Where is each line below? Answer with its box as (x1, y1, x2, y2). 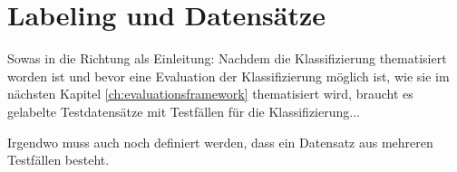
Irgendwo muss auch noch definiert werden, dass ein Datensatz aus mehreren (7, 132, 433, 151)
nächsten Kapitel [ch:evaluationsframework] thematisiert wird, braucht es (7, 84, 413, 103)
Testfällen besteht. (7, 150, 110, 169)
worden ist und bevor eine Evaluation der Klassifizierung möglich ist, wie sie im (7, 66, 450, 85)
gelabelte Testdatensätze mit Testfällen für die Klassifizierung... (7, 101, 360, 120)
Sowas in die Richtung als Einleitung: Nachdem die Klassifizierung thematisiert (7, 49, 447, 68)
